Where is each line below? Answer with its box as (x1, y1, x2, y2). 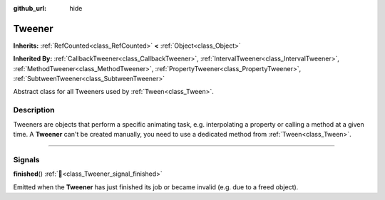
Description (13, 105, 55, 115)
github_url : (13, 4, 46, 12)
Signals (13, 154, 40, 164)
